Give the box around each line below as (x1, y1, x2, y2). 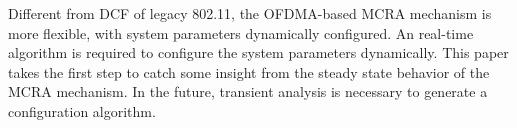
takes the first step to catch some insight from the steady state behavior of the (8, 61, 490, 82)
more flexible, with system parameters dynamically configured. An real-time (8, 22, 474, 43)
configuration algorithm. (8, 100, 156, 121)
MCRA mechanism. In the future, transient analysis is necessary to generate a (8, 81, 488, 102)
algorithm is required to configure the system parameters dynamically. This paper (8, 42, 509, 63)
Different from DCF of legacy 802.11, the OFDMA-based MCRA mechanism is (8, 3, 492, 23)
